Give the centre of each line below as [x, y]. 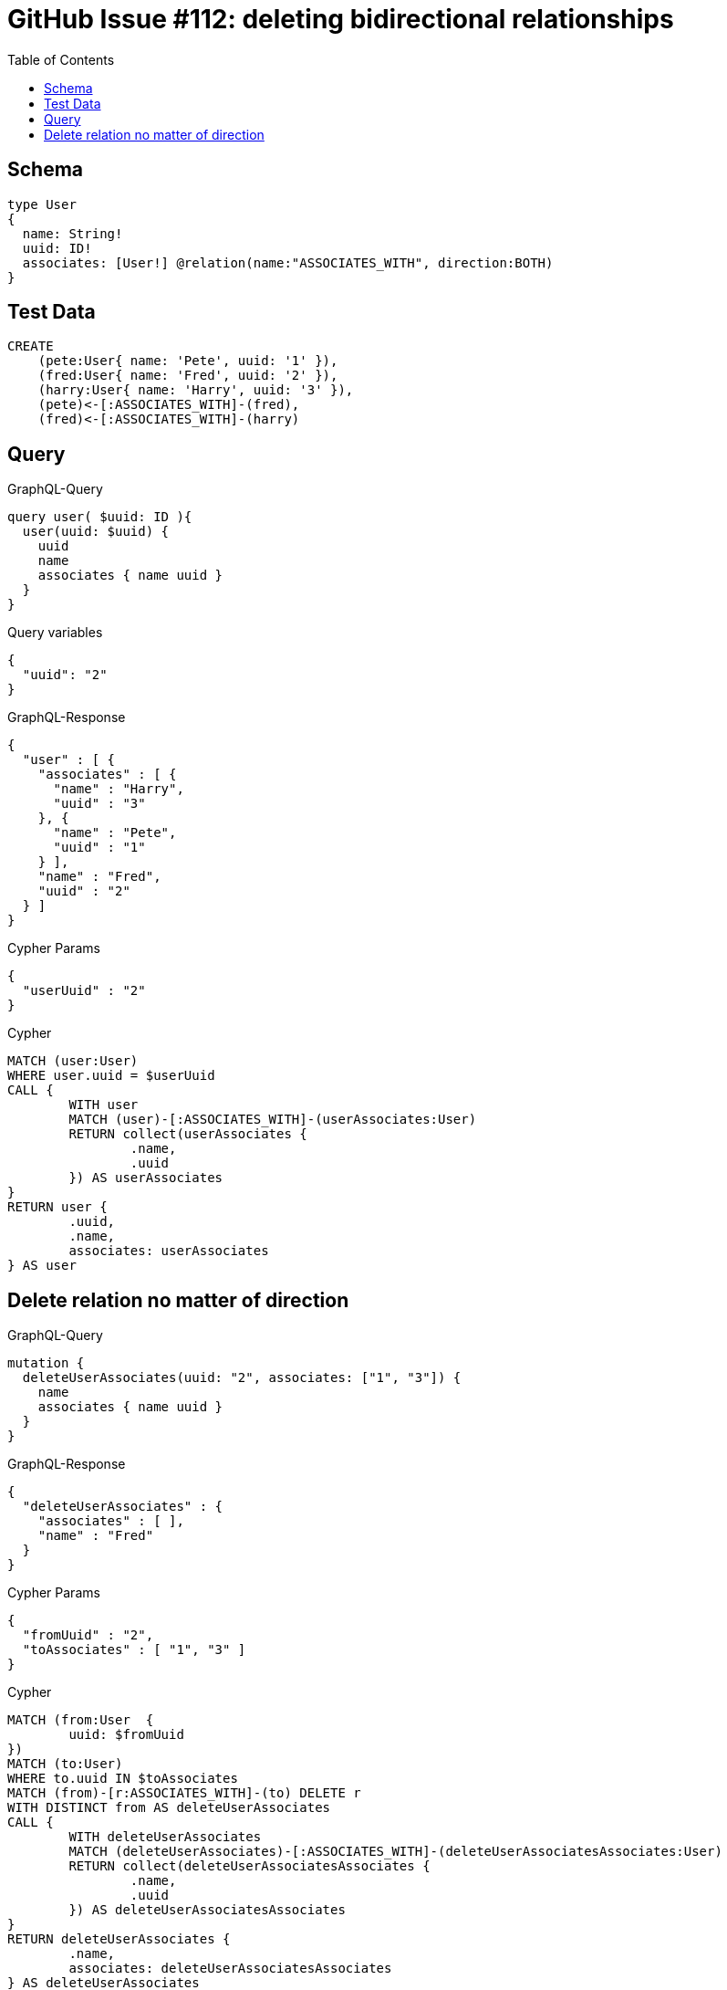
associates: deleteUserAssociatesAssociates [230, 1969]
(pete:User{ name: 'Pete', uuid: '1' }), [188, 361]
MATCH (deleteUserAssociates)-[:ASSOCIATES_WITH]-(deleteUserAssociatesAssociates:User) [395, 1852]
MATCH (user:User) [73, 1061]
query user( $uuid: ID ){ [100, 517]
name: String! [73, 233]
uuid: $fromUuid [126, 1735]
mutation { [46, 1363]
